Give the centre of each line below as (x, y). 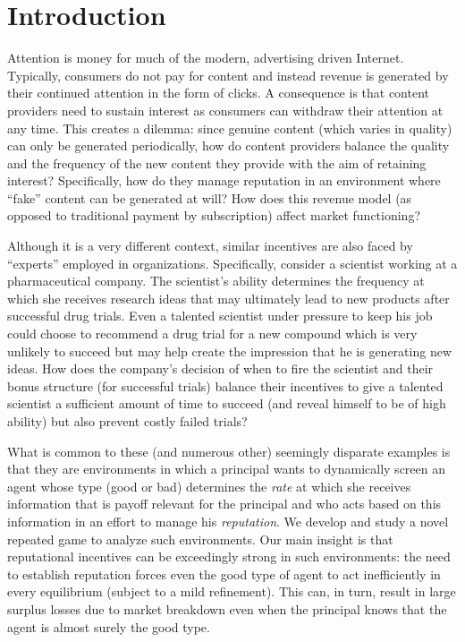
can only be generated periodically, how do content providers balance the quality (228, 146)
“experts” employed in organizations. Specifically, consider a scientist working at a (232, 263)
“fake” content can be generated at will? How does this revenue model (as (210, 197)
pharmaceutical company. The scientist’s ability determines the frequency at (216, 281)
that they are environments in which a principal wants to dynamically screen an (226, 469)
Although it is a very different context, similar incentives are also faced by (210, 246)
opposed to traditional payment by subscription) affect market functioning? (214, 215)
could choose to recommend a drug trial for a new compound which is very (212, 334)
